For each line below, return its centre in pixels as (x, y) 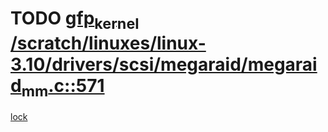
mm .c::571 (63, 87)
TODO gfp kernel (75, 20)
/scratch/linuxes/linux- (108, 43)
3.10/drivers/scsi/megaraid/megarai (164, 64)
